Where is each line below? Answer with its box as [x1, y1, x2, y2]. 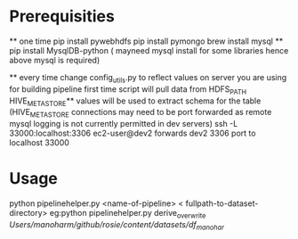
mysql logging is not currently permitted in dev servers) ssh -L [9, 119, 238, 129]
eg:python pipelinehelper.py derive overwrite [49, 208, 206, 220]
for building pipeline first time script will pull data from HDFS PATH [9, 83, 247, 96]
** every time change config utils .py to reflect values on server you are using [9, 71, 287, 85]
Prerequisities [9, 6, 116, 27]
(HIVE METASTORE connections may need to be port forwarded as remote [9, 107, 272, 119]
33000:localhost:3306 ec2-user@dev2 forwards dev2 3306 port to [9, 128, 256, 139]
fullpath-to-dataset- [185, 198, 259, 209]
